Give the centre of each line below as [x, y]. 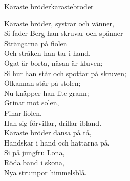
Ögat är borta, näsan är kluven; [53, 63]
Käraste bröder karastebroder [49, 6]
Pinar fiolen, [23, 112]
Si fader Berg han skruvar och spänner [64, 33]
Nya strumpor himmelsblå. [46, 172]
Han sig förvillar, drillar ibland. [53, 122]
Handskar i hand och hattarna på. [57, 142]
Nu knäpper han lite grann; [47, 93]
